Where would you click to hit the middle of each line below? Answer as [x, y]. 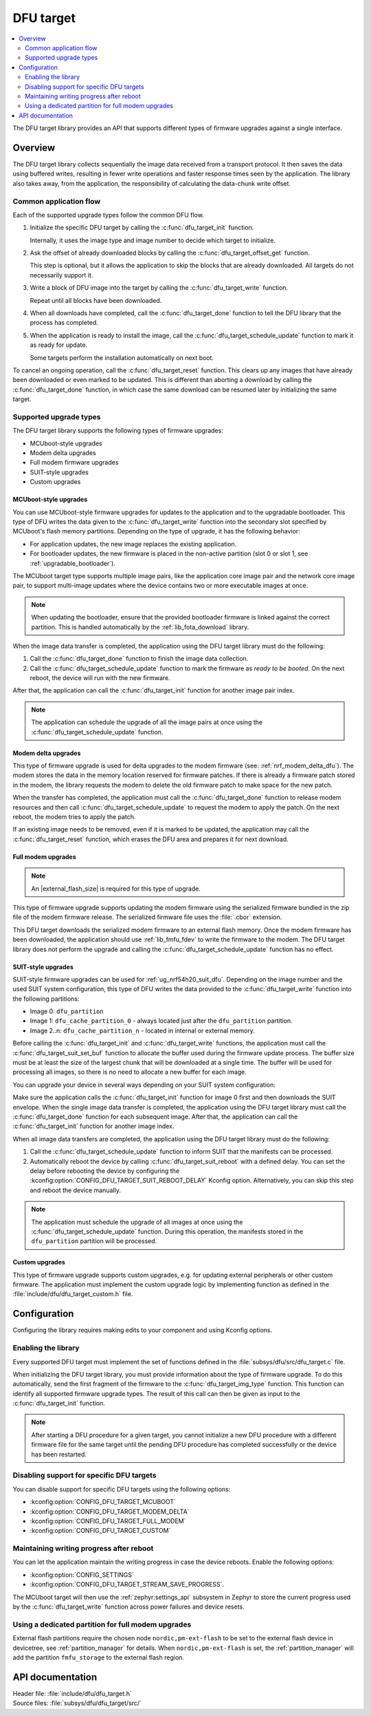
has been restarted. [59, 1454]
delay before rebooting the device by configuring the [105, 1171]
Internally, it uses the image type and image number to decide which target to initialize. [153, 240]
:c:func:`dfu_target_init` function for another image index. [93, 1126]
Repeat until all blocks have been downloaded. [96, 300]
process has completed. [64, 323]
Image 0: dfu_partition [67, 1011]
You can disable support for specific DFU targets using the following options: [122, 1489]
